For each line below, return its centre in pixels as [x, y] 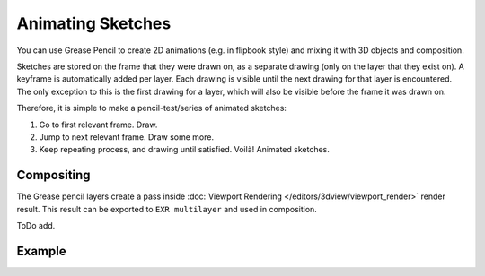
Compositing [53, 175]
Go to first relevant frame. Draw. [98, 125]
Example [41, 251]
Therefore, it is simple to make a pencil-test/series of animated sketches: [152, 108]
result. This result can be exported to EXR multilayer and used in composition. [167, 209]
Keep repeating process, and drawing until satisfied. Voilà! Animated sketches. [184, 150]
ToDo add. [36, 225]
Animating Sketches [94, 23]
